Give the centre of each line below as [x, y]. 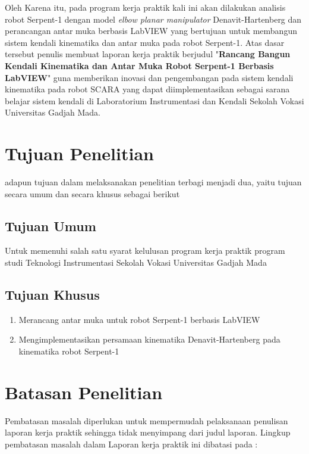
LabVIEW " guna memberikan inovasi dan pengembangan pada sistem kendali [149, 77]
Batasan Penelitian [84, 392]
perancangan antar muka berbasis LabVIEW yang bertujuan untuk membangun [151, 31]
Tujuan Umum [51, 226]
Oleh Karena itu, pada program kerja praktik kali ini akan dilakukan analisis [145, 7]
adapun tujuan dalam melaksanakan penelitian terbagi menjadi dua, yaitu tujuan [153, 182]
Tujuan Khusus [52, 295]
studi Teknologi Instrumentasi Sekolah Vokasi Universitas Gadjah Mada [136, 262]
